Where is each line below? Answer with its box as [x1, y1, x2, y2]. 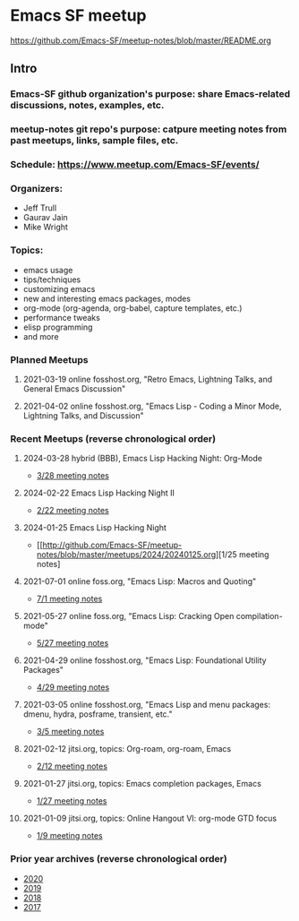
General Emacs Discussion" [22, 383, 126, 394]
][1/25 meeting [215, 549, 269, 560]
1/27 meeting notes [36, 796, 107, 806]
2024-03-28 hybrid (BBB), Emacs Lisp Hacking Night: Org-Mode [22, 453, 263, 464]
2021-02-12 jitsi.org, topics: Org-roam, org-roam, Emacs [22, 744, 232, 754]
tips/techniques [22, 274, 81, 285]
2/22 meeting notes [36, 505, 110, 516]
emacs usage [22, 264, 73, 275]
